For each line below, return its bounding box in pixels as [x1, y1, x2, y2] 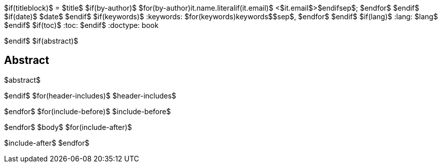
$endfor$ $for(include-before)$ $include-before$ [4, 107, 171, 116]
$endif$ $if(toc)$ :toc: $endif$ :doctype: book [4, 21, 159, 29]
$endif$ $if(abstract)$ [4, 37, 79, 45]
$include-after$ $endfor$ [4, 138, 90, 147]
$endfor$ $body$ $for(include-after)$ [4, 122, 132, 131]
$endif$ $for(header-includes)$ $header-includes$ [4, 91, 176, 100]
